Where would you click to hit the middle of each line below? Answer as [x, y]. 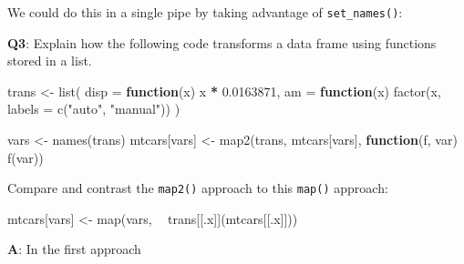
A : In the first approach [74, 249]
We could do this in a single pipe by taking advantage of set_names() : [205, 12]
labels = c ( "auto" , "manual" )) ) [94, 109]
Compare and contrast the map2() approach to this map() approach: [198, 188]
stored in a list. [50, 61]
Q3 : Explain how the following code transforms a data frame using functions [222, 42]
